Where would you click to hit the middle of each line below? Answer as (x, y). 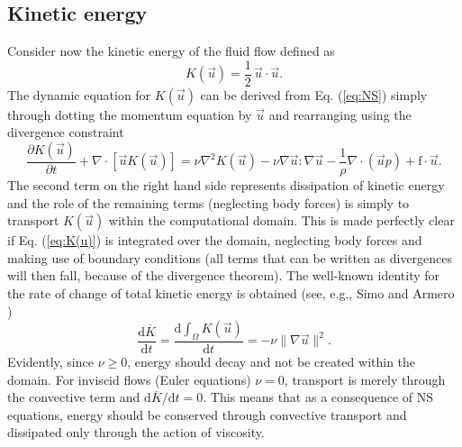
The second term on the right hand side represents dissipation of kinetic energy (226, 185)
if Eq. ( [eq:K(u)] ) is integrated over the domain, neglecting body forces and (215, 240)
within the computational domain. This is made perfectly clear (281, 220)
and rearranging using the (340, 114)
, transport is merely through (365, 379)
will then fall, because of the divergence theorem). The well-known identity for (224, 275)
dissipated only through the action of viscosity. (136, 432)
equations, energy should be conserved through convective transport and (207, 414)
